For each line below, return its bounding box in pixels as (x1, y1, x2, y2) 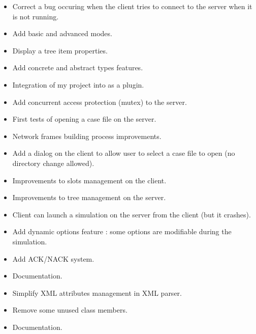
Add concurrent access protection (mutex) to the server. (12, 96, 187, 107)
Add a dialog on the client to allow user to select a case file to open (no (12, 148, 235, 158)
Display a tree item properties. (12, 45, 108, 55)
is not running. (12, 11, 59, 21)
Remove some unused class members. (12, 304, 127, 315)
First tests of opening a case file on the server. (12, 114, 156, 124)
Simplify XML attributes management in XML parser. (12, 287, 182, 298)
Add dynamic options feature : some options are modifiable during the (12, 226, 232, 237)
